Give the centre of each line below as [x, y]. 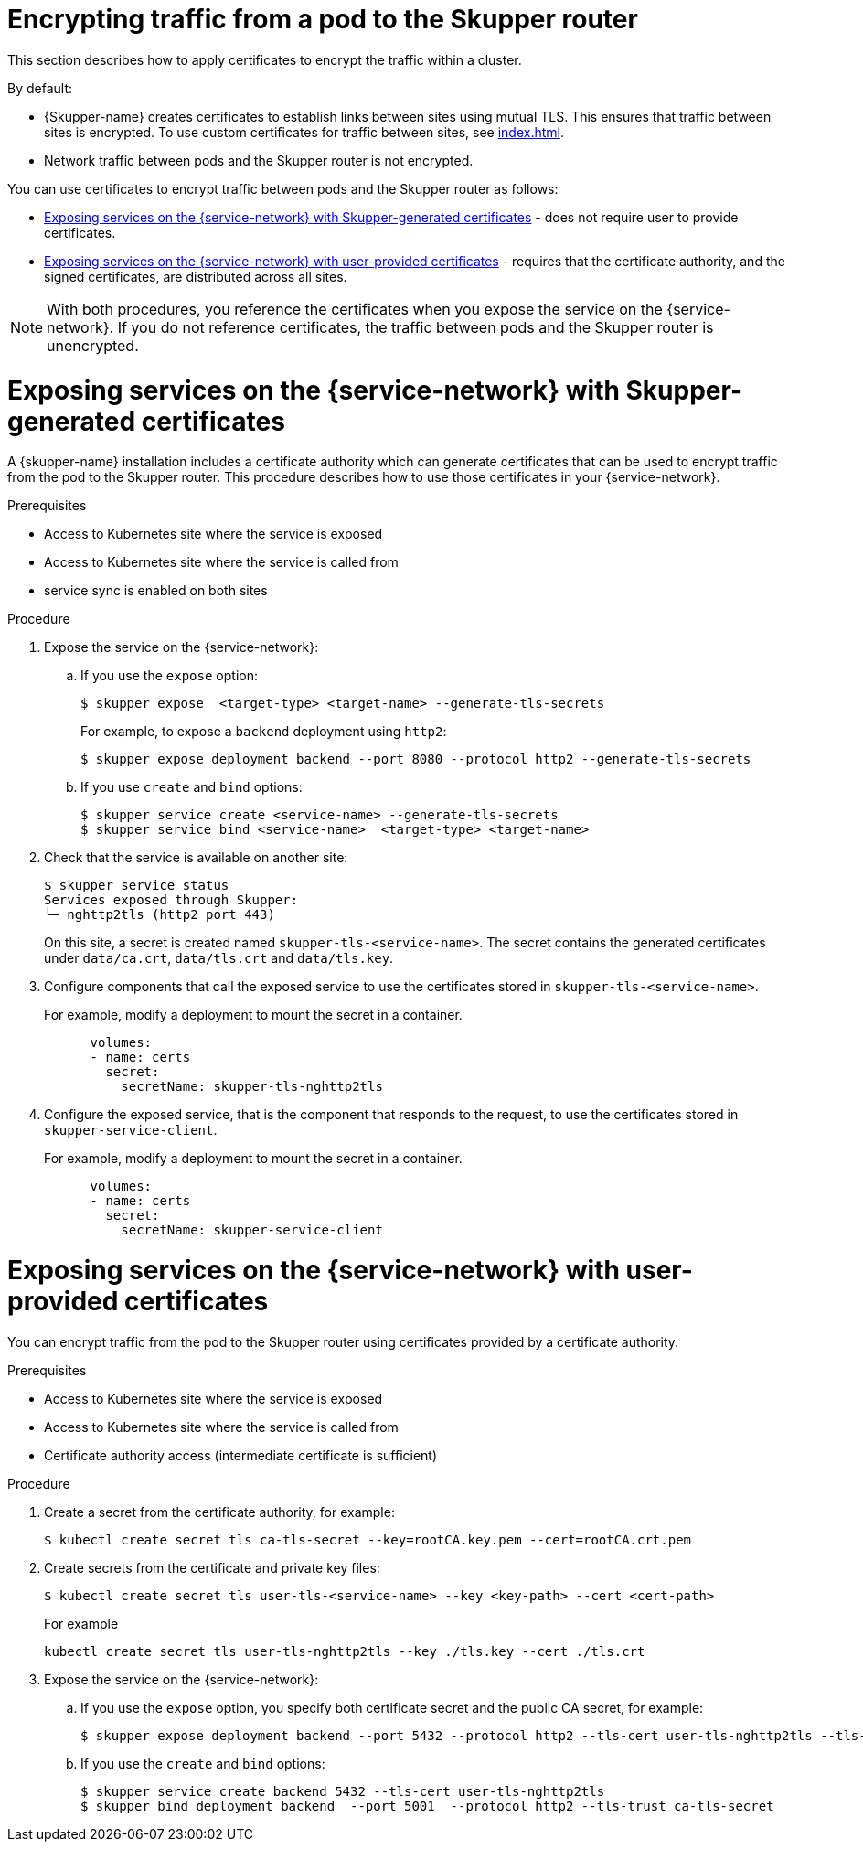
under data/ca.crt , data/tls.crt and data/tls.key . [219, 958]
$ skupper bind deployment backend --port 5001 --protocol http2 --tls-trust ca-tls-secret [427, 1806]
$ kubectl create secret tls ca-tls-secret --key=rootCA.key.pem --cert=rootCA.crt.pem [368, 1539]
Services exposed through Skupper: [171, 900]
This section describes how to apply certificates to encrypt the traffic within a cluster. [265, 59]
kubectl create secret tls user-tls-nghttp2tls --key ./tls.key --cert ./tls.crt [345, 1651]
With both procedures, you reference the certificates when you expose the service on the [355, 309]
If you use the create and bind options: [203, 1763]
